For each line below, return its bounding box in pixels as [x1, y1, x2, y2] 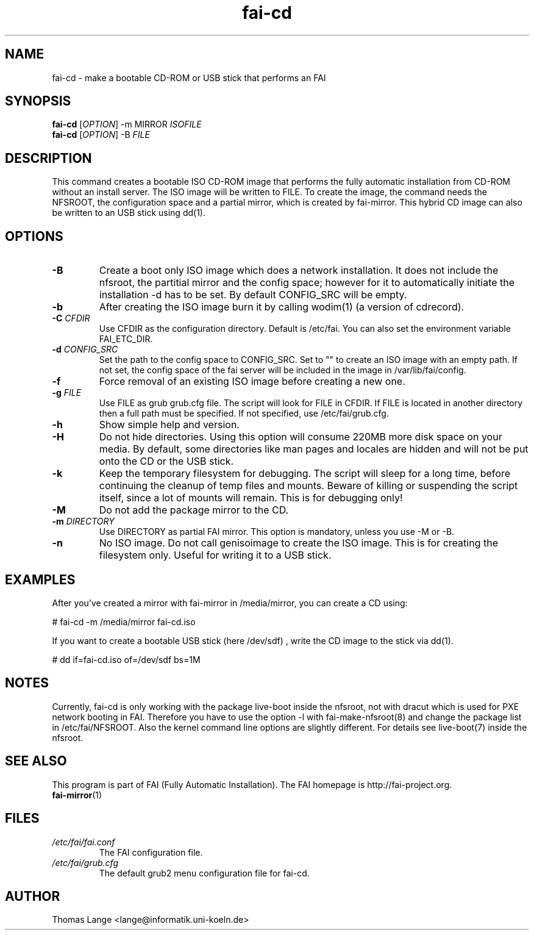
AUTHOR [5, 888, 60, 904]
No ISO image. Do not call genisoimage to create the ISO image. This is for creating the [99, 537, 498, 550]
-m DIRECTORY [52, 516, 115, 527]
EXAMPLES [5, 571, 76, 587]
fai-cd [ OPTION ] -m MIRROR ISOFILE [52, 119, 202, 130]
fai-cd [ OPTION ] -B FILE [52, 129, 150, 140]
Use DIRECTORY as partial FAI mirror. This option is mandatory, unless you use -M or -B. [99, 526, 455, 537]
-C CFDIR [52, 313, 90, 324]
